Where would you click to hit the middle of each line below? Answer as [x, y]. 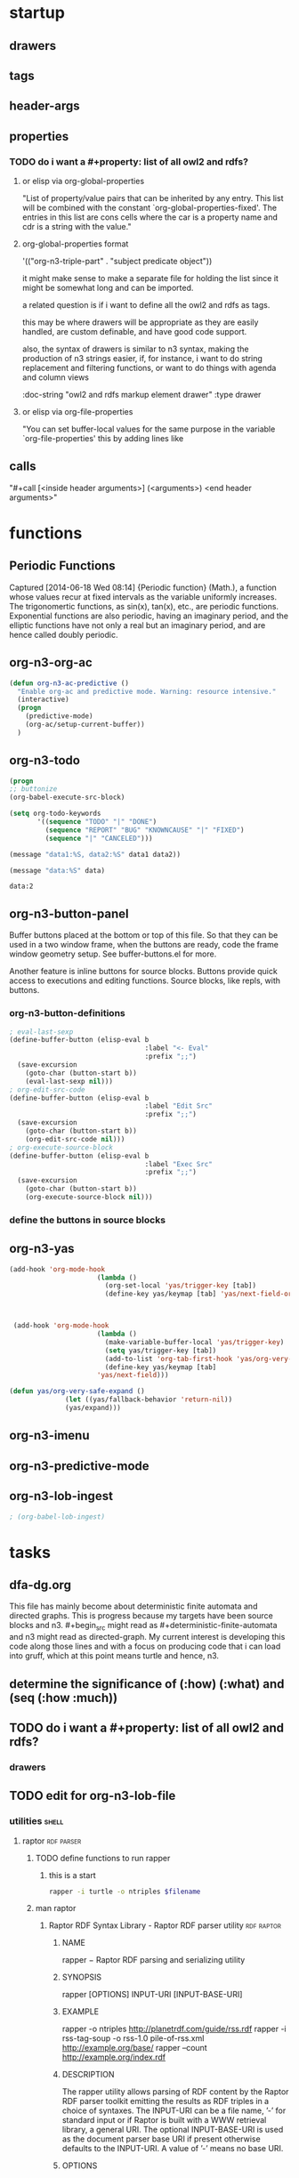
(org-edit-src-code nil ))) [75, 1139]
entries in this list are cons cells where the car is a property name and [150, 217]
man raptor [56, 1908]
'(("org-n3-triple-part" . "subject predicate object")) [117, 262]
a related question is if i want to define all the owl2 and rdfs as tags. [146, 305]
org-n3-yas [42, 1249]
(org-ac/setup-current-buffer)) [85, 725]
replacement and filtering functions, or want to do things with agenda [149, 368]
